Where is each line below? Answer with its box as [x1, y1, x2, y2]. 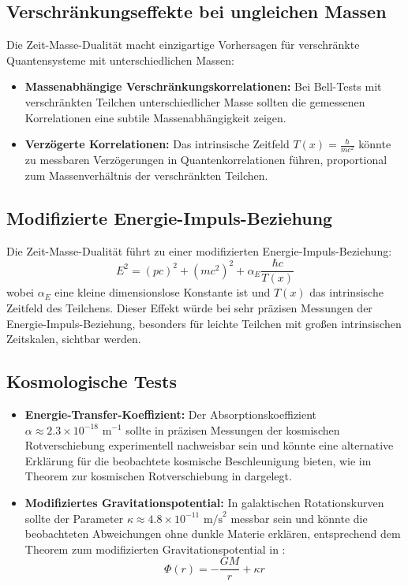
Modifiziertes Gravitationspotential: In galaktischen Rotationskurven [24, 494, 384, 510]
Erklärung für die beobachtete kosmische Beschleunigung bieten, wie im [24, 452, 372, 468]
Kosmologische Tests [6, 369, 178, 394]
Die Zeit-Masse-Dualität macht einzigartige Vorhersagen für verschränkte [6, 36, 360, 53]
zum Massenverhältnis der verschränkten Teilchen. [24, 166, 268, 183]
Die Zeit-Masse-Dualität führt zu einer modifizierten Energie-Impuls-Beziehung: [6, 242, 392, 259]
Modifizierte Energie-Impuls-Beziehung [6, 205, 333, 230]
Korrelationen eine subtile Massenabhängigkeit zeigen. [24, 109, 286, 125]
